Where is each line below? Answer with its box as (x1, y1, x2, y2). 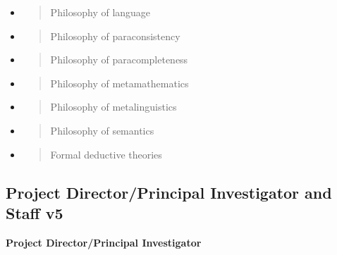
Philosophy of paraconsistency (50, 28, 180, 43)
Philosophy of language (50, 5, 151, 19)
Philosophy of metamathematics (50, 75, 189, 90)
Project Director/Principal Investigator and (6, 181, 332, 203)
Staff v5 (6, 201, 63, 223)
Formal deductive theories (50, 147, 162, 161)
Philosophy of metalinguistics (50, 99, 177, 114)
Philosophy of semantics (50, 123, 154, 137)
